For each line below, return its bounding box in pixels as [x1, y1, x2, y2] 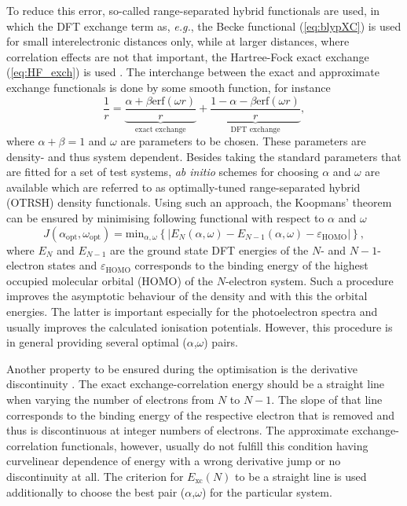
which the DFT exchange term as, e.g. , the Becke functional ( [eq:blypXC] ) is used [6, 17, 401, 34]
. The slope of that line [271, 390, 383, 407]
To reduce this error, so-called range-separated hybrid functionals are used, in [6, 2, 380, 18]
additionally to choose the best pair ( [6, 483, 185, 500]
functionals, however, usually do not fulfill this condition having [61, 437, 368, 453]
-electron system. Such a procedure [225, 272, 394, 288]
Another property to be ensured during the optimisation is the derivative [6, 360, 357, 376]
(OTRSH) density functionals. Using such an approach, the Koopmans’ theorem [6, 194, 392, 211]
